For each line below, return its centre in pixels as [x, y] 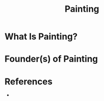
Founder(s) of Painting [51, 59]
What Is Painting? [41, 37]
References [28, 81]
